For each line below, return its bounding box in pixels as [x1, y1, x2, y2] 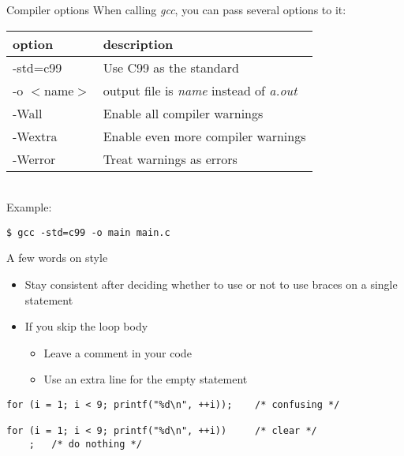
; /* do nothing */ [28, 438, 142, 450]
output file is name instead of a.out [103, 80, 297, 99]
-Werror [13, 149, 56, 168]
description [103, 34, 174, 53]
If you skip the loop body [24, 318, 148, 335]
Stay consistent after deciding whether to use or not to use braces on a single [24, 276, 398, 293]
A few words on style [6, 249, 108, 266]
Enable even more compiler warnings [103, 126, 306, 145]
